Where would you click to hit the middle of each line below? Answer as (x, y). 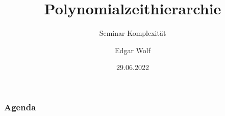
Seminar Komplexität (133, 33)
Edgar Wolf (133, 50)
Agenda (20, 107)
